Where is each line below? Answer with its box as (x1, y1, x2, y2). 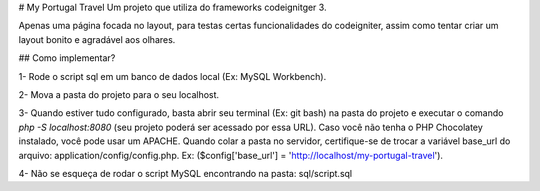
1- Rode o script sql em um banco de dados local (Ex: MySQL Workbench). (18, 70, 327, 82)
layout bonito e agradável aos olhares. (18, 33, 176, 45)
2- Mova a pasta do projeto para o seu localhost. (18, 88, 220, 100)
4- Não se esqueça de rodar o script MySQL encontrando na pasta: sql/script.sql (18, 167, 353, 179)
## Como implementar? (18, 52, 116, 64)
